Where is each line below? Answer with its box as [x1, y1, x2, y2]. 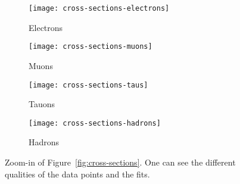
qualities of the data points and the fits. [5, 167, 150, 180]
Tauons [29, 98, 55, 110]
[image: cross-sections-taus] [29, 80, 148, 89]
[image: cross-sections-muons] [29, 42, 152, 51]
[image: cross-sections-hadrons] [29, 118, 161, 127]
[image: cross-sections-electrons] [29, 4, 170, 13]
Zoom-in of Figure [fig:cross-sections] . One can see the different [5, 156, 236, 168]
